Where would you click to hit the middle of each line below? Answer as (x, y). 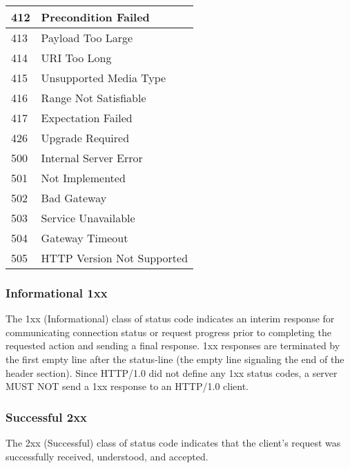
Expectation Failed (87, 118)
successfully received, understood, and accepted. (107, 456)
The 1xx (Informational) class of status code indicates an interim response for (170, 319)
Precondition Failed (95, 17)
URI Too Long (76, 58)
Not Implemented (83, 178)
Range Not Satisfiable (94, 98)
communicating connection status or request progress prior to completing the (168, 332)
